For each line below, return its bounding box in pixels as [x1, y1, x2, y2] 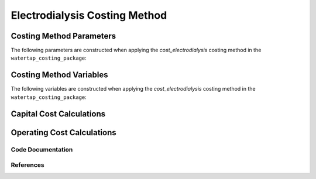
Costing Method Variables [11, 70, 108, 80]
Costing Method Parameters [11, 31, 116, 41]
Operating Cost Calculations [11, 128, 116, 137]
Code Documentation [11, 145, 73, 153]
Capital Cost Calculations [11, 109, 105, 119]
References [11, 161, 44, 169]
